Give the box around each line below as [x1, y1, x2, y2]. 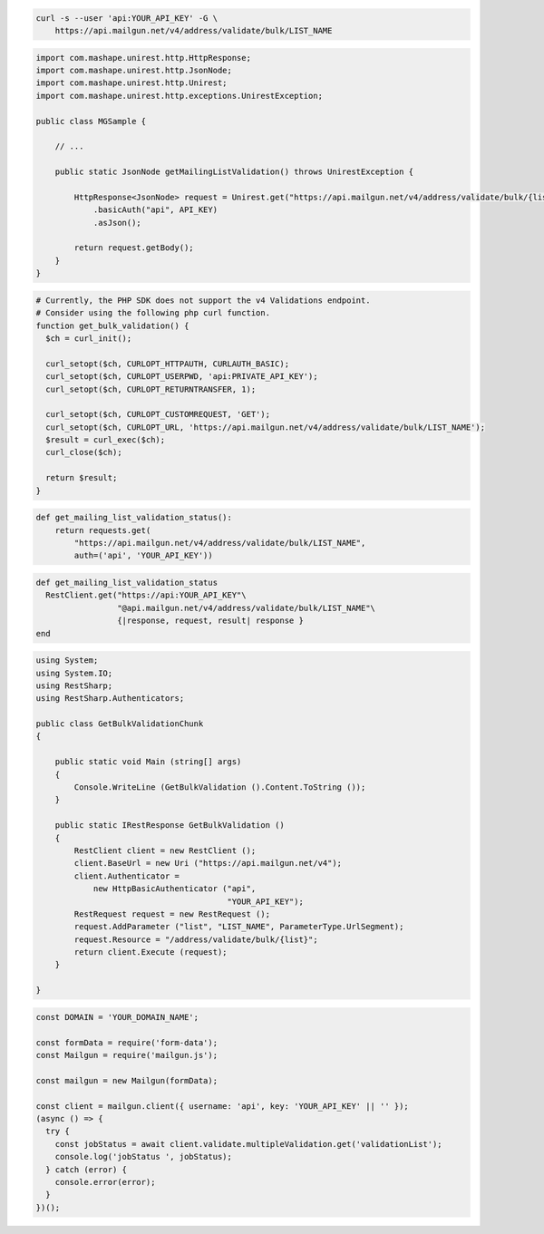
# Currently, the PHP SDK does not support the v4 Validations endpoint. [35, 295, 371, 306]
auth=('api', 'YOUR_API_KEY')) [73, 550, 213, 561]
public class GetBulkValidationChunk [35, 719, 204, 729]
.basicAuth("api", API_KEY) [92, 205, 218, 215]
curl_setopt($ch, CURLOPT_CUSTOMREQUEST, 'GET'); [45, 409, 271, 420]
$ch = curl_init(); [45, 333, 132, 344]
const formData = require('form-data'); [35, 1037, 218, 1047]
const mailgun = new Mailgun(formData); [35, 1075, 218, 1085]
